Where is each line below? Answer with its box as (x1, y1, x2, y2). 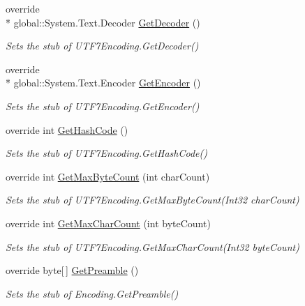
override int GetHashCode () (6, 122, 128, 137)
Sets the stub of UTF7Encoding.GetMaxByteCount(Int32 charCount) (6, 192, 299, 207)
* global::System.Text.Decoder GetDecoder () (6, 15, 200, 29)
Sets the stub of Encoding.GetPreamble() (6, 286, 179, 300)
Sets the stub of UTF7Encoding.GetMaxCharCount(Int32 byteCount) (6, 239, 299, 254)
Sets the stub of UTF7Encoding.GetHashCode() (6, 146, 207, 160)
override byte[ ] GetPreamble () (6, 263, 139, 277)
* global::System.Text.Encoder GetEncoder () (6, 75, 201, 90)
